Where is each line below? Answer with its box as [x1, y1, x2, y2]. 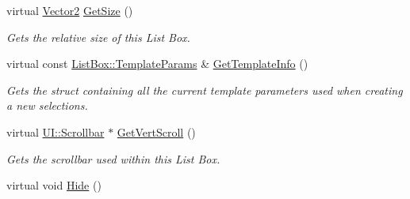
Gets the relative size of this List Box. [6, 28, 190, 45]
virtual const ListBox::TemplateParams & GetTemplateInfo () [6, 55, 308, 72]
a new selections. [6, 97, 88, 114]
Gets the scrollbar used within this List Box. [6, 150, 220, 167]
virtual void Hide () [6, 177, 102, 193]
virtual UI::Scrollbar [6, 123, 105, 140]
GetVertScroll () [117, 123, 196, 140]
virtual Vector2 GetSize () [6, 2, 133, 18]
